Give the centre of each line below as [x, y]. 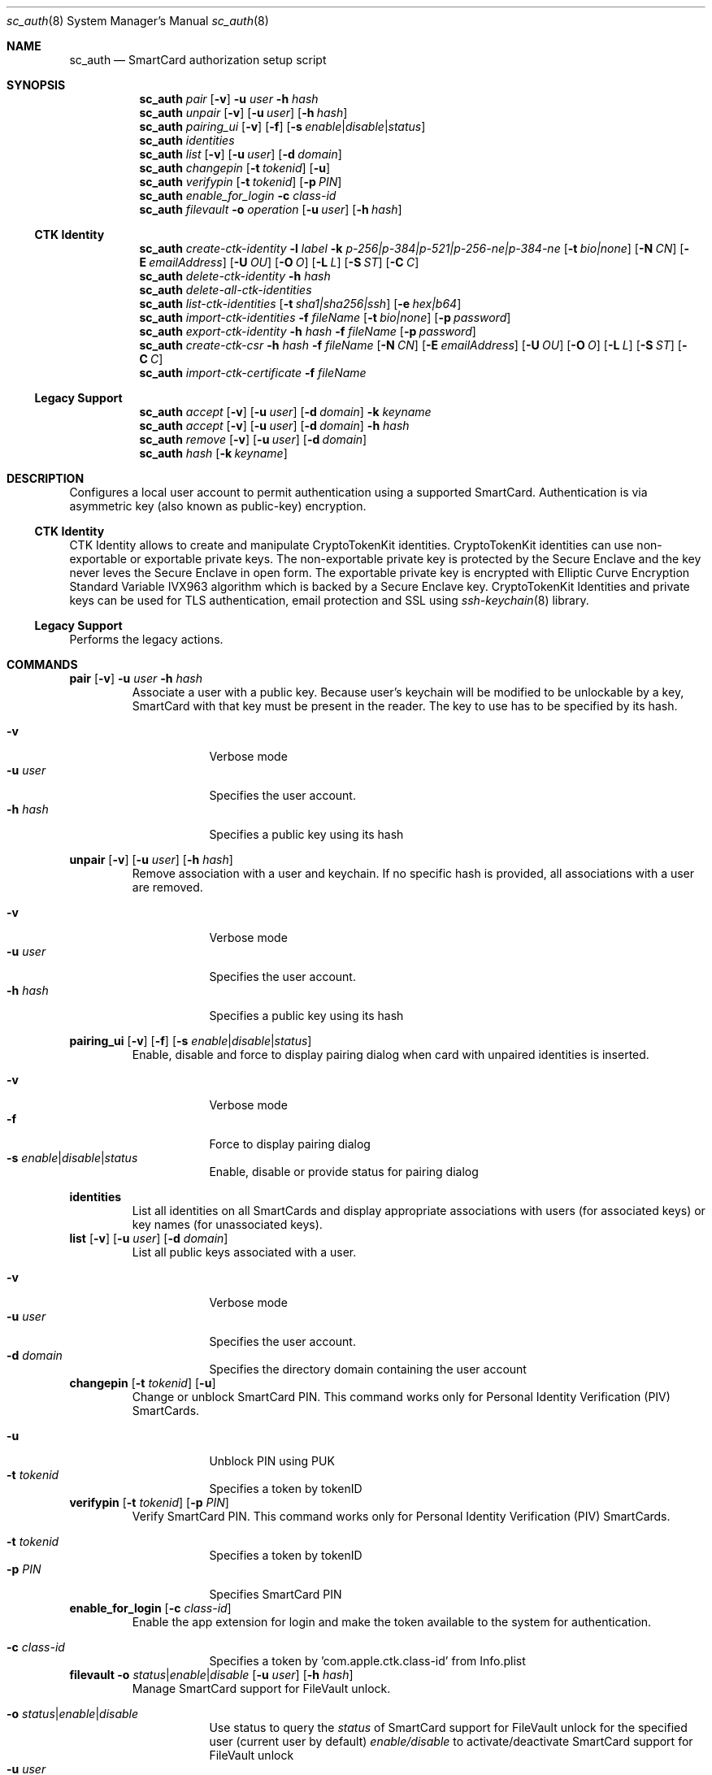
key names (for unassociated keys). [227, 1224]
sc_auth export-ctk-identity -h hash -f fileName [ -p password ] [308, 331]
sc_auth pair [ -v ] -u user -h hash [229, 99]
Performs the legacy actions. [146, 639]
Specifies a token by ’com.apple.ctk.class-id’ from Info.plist [367, 1661]
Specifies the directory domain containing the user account [368, 1369]
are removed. [167, 887]
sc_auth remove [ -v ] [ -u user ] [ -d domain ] [253, 439]
